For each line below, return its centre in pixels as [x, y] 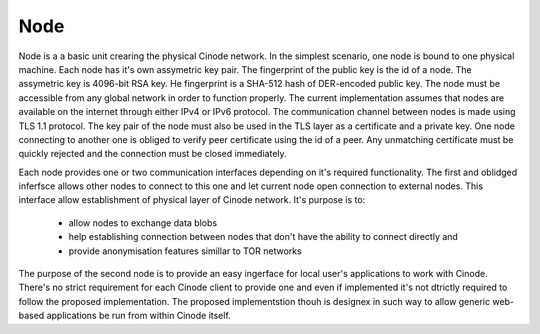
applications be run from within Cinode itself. [139, 316]
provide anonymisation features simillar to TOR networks [185, 251]
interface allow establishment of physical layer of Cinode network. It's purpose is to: [192, 200]
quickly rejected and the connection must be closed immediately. [152, 154]
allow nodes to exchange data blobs [143, 222]
